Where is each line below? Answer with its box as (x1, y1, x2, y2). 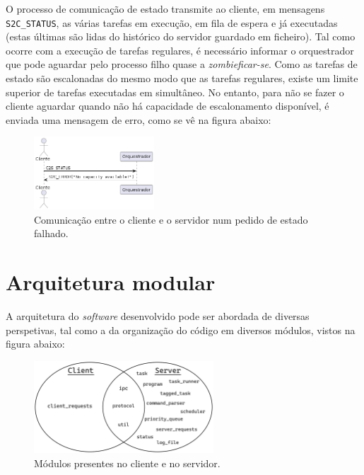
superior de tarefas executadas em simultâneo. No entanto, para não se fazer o (6, 84, 344, 99)
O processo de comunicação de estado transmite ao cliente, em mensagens (6, 1, 325, 16)
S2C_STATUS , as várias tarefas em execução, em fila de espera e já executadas (6, 15, 338, 30)
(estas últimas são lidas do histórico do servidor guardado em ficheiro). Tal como (6, 29, 356, 44)
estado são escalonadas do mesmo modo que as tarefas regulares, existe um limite (6, 71, 358, 86)
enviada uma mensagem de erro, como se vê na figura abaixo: (6, 112, 271, 127)
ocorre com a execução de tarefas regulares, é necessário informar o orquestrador (6, 42, 354, 57)
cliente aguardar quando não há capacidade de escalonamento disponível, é (6, 98, 329, 113)
